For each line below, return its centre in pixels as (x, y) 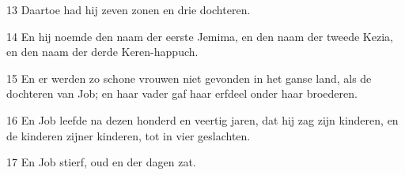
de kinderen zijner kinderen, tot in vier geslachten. (129, 135)
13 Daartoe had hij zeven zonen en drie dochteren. (129, 9)
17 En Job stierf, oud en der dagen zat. (101, 162)
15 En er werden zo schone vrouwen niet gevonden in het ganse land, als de (189, 78)
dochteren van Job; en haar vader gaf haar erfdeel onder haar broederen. (182, 93)
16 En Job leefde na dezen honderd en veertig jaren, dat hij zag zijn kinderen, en (202, 119)
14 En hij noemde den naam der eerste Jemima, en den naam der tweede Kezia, (200, 36)
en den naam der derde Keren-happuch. (102, 52)
